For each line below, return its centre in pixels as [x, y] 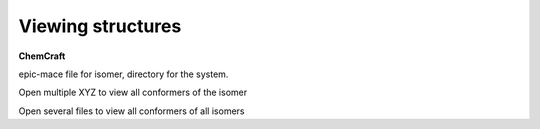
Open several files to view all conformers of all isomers [131, 111]
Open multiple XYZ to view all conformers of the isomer [133, 92]
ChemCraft [42, 56]
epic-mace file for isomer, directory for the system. [123, 74]
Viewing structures [100, 26]
